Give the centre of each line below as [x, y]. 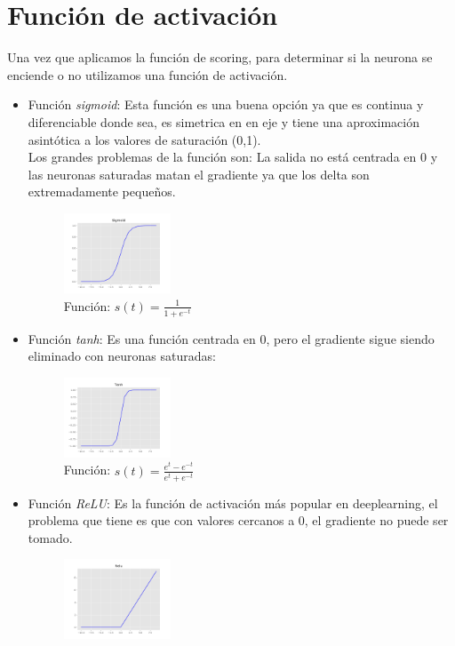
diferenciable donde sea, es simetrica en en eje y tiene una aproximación [224, 121]
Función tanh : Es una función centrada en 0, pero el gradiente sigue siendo [231, 338]
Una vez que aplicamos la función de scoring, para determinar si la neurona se [220, 57]
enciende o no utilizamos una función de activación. [148, 74]
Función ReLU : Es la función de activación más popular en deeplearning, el [233, 502]
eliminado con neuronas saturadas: [122, 356]
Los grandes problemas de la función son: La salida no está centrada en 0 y [233, 157]
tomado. [50, 537]
